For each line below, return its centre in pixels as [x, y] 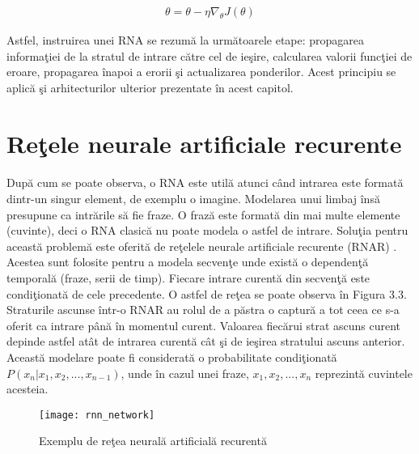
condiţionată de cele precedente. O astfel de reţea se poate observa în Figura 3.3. [207, 293]
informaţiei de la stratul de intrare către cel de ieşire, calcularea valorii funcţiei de [209, 55]
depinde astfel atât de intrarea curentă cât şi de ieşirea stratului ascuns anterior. [206, 341]
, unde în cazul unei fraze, [185, 373]
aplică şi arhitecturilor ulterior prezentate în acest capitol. [150, 87]
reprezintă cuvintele [364, 373]
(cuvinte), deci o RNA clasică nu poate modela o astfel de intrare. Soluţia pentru [207, 230]
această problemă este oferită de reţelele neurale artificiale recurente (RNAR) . [202, 246]
